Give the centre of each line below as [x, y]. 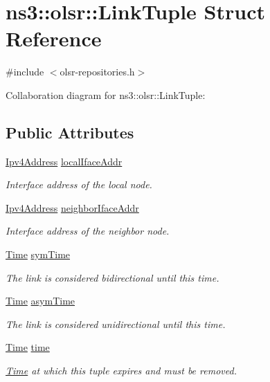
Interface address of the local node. [79, 184]
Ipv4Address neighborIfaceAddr [72, 207]
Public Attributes [70, 132]
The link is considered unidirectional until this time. [116, 324]
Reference [54, 38]
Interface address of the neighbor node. [88, 231]
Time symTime [38, 254]
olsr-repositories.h [97, 72]
